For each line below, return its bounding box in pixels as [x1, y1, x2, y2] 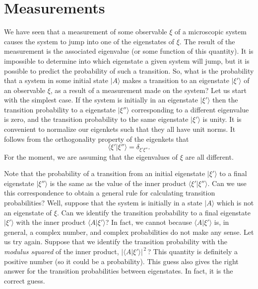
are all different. [185, 151, 234, 162]
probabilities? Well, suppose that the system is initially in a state [4, 197, 202, 208]
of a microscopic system [175, 26, 247, 37]
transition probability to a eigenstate [4, 104, 116, 114]
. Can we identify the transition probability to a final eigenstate [57, 207, 251, 217]
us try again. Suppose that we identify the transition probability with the [4, 236, 227, 247]
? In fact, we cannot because [105, 217, 192, 227]
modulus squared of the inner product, [4, 246, 119, 257]
